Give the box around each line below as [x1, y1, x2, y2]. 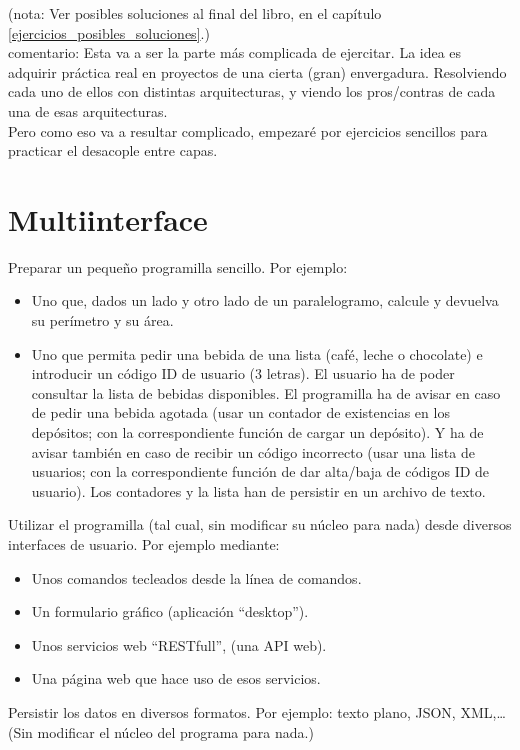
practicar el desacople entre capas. [8, 140, 218, 161]
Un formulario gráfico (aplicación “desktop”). [31, 601, 309, 622]
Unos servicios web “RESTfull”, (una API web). [31, 634, 327, 655]
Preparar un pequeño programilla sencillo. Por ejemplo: [8, 256, 348, 277]
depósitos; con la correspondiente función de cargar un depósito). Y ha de [31, 422, 484, 443]
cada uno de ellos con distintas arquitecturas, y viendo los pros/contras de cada [8, 81, 496, 102]
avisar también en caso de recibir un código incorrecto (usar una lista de [31, 441, 475, 462]
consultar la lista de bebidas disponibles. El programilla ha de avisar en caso [31, 382, 501, 403]
